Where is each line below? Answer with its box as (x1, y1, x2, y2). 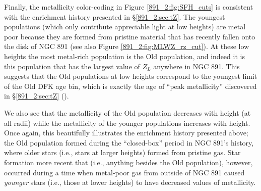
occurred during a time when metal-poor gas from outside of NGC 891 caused (4, 167, 245, 177)
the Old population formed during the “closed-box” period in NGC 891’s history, (4, 137, 254, 148)
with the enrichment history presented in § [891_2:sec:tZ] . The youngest (4, 11, 225, 22)
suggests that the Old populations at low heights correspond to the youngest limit (4, 71, 257, 81)
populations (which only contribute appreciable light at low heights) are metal (4, 21, 246, 32)
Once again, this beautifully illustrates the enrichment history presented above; (4, 127, 248, 138)
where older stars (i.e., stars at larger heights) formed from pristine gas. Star (4, 147, 241, 158)
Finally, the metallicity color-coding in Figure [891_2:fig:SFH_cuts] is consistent (4, 2, 253, 12)
